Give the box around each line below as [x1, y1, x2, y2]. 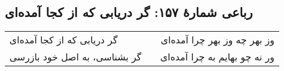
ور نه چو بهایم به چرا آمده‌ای [160, 50, 275, 64]
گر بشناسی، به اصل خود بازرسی [9, 50, 142, 64]
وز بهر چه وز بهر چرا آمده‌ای [161, 33, 275, 47]
